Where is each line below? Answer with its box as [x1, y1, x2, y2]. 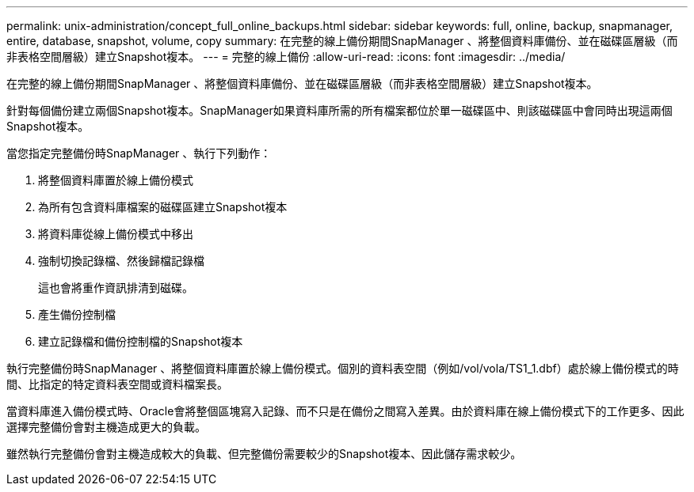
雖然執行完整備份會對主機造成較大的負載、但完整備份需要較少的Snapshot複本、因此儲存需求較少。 [6, 447, 522, 460]
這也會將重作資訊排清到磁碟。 [38, 281, 193, 294]
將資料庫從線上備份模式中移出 [38, 227, 193, 240]
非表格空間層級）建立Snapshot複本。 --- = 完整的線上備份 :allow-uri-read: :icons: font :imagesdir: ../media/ [6, 50, 566, 63]
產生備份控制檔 [38, 308, 116, 321]
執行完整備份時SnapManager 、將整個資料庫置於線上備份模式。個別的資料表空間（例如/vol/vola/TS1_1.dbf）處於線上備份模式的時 [6, 361, 679, 375]
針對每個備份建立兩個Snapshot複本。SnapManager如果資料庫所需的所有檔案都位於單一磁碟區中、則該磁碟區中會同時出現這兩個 [6, 104, 673, 117]
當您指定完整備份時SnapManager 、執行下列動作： [6, 146, 272, 160]
